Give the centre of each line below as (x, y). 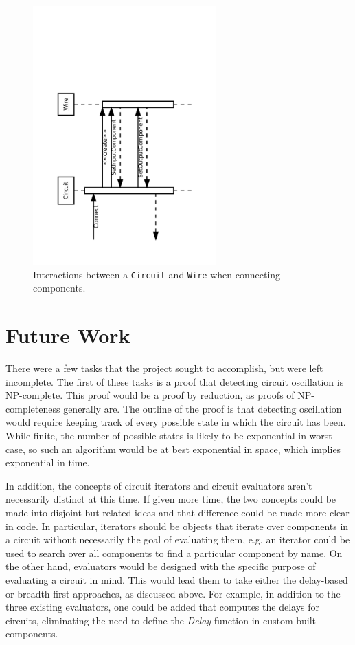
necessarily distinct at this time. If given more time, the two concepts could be (171, 499)
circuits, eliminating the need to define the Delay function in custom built (161, 620)
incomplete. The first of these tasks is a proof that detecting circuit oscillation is (175, 381)
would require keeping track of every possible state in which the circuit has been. (176, 422)
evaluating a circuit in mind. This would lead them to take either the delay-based (177, 580)
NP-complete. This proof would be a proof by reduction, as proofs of (150, 395)
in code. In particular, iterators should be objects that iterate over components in (177, 526)
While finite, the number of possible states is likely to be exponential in (156, 436)
